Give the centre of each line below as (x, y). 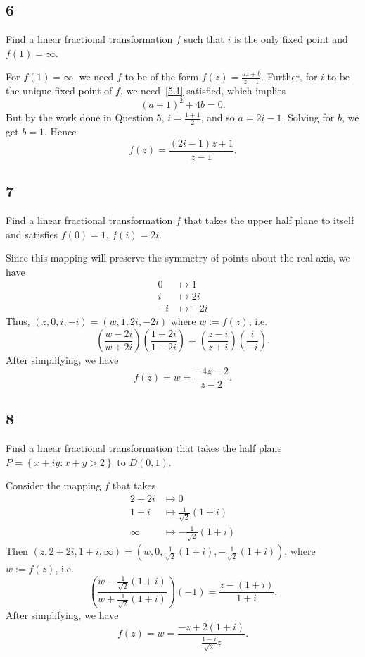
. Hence (60, 131)
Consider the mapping (53, 485)
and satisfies (32, 234)
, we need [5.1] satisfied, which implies (203, 91)
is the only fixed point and (291, 39)
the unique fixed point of (59, 91)
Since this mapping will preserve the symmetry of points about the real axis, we (178, 258)
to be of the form (162, 76)
